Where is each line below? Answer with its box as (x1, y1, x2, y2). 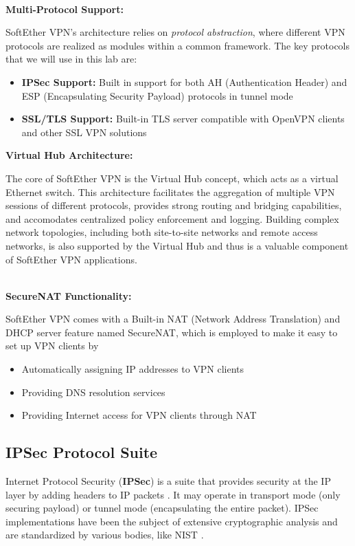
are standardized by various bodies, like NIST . (5, 527, 204, 542)
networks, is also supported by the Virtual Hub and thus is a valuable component (5, 238, 349, 252)
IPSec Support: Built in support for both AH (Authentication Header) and (21, 74, 347, 89)
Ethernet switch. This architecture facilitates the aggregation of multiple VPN (5, 184, 335, 199)
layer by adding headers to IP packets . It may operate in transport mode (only (5, 487, 341, 501)
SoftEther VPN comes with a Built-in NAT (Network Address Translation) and (5, 312, 341, 326)
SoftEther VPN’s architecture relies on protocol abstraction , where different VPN (5, 25, 345, 39)
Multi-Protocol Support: (5, 1, 124, 16)
